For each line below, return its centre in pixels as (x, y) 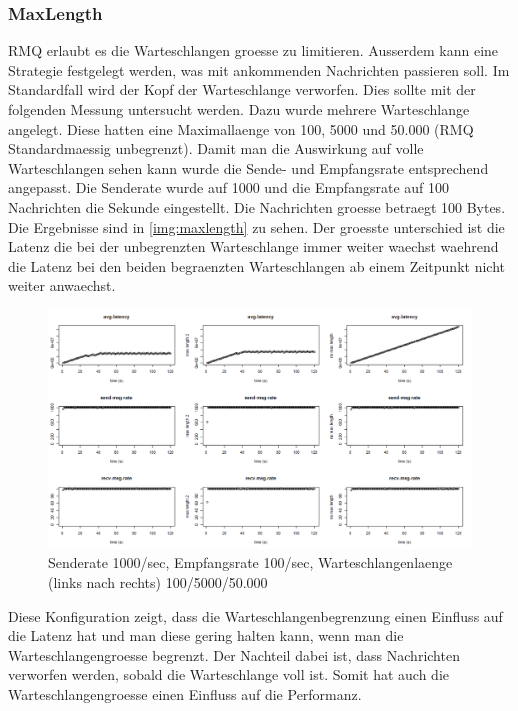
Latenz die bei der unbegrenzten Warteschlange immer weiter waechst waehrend (253, 246)
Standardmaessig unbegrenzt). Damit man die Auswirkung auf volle (216, 148)
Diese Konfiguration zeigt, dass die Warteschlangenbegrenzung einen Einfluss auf (255, 615)
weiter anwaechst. (62, 285)
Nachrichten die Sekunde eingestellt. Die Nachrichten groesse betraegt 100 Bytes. (257, 206)
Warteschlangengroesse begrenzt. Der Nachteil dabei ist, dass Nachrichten (234, 654)
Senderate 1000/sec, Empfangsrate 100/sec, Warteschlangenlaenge (250, 562)
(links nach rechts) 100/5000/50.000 (158, 582)
